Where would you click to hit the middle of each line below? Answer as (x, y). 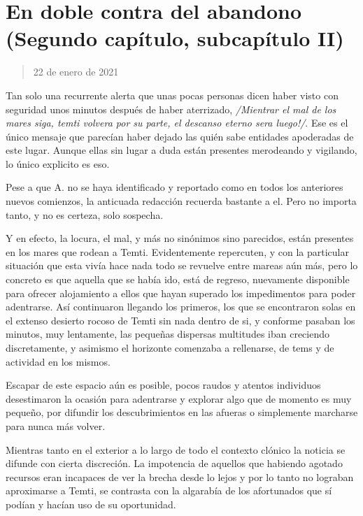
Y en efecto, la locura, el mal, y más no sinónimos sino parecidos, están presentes (180, 238)
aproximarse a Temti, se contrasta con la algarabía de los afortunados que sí (169, 490)
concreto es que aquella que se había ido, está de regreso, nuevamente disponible (178, 279)
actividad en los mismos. (58, 361)
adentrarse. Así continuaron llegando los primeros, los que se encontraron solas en (181, 307)
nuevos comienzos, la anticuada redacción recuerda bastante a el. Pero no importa (181, 201)
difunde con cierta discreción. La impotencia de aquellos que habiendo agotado (174, 463)
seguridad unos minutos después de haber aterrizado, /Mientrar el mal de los (171, 109)
